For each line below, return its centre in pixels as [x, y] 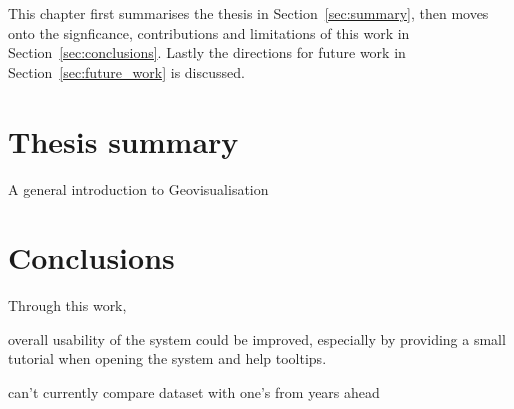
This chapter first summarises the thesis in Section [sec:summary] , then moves [248, 13]
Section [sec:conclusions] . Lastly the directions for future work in [207, 52]
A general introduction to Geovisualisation [138, 188]
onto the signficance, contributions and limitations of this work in [209, 32]
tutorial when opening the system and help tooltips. [167, 358]
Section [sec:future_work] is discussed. [126, 71]
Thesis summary [123, 140]
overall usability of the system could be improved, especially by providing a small [257, 338]
